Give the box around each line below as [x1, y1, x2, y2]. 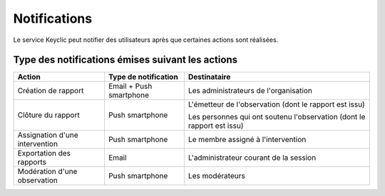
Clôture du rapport [17, 110, 80, 120]
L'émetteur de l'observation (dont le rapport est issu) [188, 99, 365, 109]
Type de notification [108, 72, 178, 82]
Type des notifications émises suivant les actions [13, 54, 238, 66]
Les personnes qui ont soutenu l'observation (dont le [188, 112, 366, 122]
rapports [17, 157, 46, 167]
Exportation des [17, 148, 71, 158]
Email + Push [108, 82, 153, 92]
